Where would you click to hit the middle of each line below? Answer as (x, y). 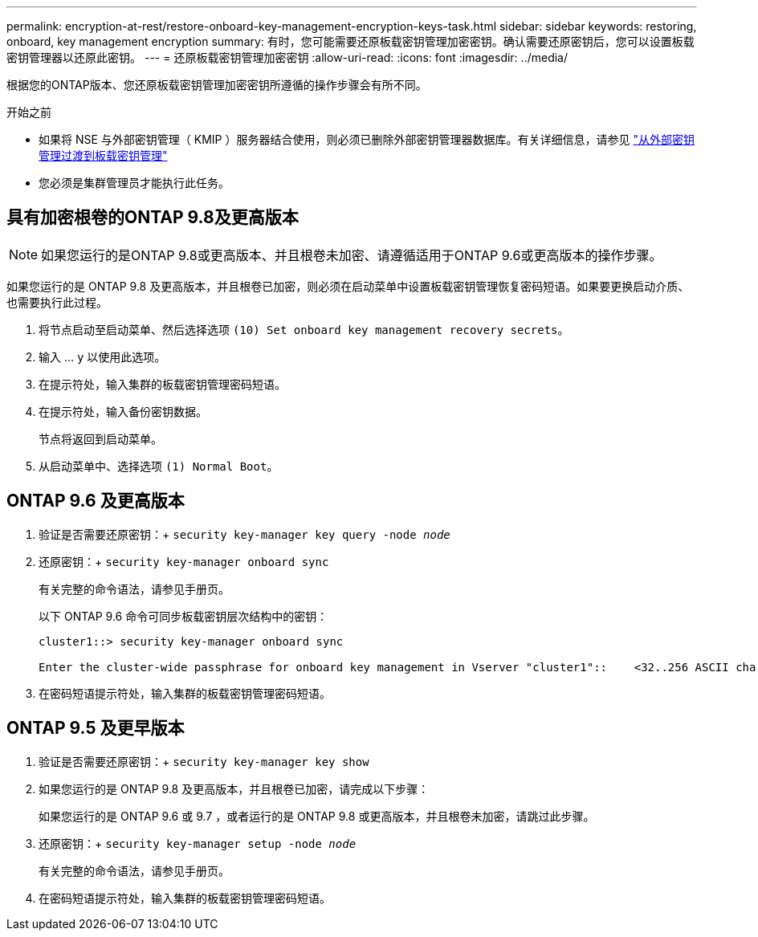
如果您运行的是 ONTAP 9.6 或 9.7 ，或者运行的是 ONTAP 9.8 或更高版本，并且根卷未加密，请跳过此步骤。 (317, 816)
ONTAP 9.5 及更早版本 (96, 728)
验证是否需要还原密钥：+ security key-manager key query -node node (245, 534)
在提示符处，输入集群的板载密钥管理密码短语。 (162, 384)
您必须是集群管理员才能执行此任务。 (134, 183)
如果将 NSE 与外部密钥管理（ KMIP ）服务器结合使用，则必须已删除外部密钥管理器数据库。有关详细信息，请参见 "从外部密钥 (367, 139)
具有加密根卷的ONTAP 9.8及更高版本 (153, 218)
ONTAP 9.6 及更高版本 (96, 501)
